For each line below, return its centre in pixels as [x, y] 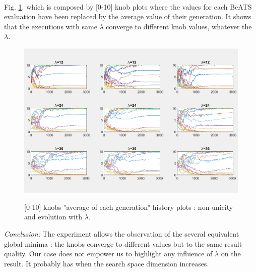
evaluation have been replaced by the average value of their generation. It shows [128, 16]
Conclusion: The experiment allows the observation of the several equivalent [122, 234]
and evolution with [53, 217]
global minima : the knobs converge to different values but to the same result [123, 243]
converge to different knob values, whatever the [179, 26]
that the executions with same [51, 26]
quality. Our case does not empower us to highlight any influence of [108, 254]
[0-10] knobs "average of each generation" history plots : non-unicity [129, 207]
